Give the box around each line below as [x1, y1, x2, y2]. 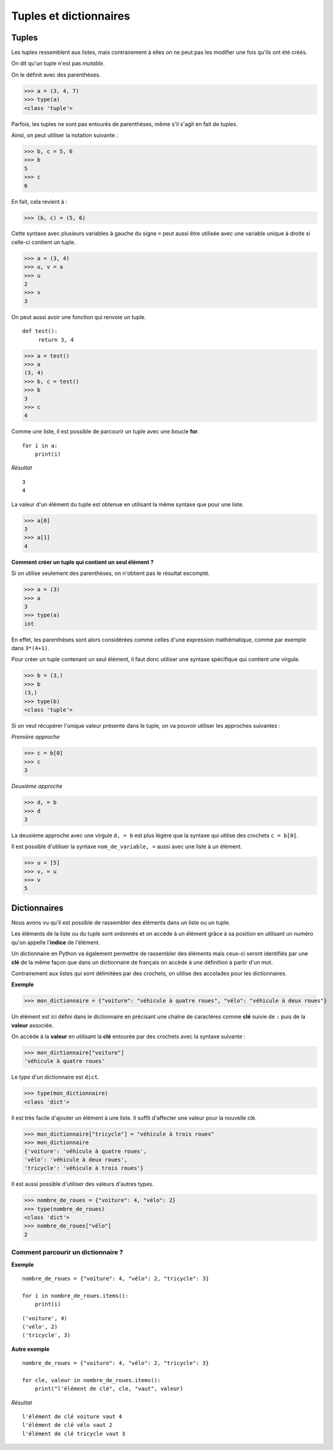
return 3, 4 [38, 336, 74, 343]
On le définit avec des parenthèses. [11, 71, 101, 78]
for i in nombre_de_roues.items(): [22, 1292, 129, 1299]
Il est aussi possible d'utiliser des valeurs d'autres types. [11, 1180, 154, 1188]
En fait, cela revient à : [11, 198, 67, 205]
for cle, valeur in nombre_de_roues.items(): [22, 1377, 161, 1383]
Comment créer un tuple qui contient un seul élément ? [11, 558, 154, 566]
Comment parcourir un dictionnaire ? [11, 1248, 123, 1257]
